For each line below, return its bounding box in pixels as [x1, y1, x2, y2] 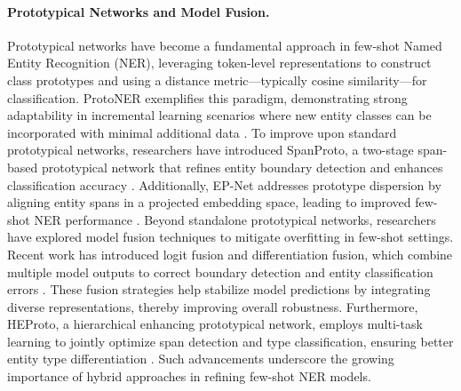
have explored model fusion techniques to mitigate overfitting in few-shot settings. [7, 227, 454, 246]
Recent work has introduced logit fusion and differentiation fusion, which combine [7, 244, 453, 263]
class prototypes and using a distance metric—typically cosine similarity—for [7, 70, 427, 89]
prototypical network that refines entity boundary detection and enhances [41, 157, 443, 176]
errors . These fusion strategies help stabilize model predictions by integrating [7, 280, 431, 299]
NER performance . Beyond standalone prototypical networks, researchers [34, 210, 436, 228]
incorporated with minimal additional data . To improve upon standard [7, 123, 397, 141]
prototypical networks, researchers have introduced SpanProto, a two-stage [7, 140, 414, 159]
